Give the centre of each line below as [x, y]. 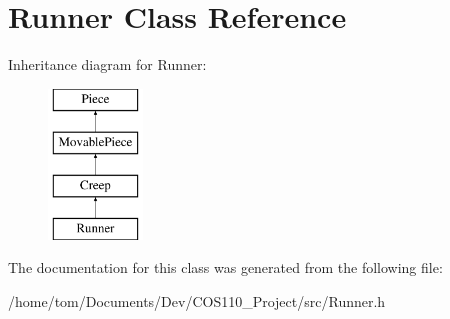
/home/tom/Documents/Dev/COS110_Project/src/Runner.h [197, 301]
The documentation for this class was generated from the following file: [225, 267]
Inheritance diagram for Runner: [107, 64]
